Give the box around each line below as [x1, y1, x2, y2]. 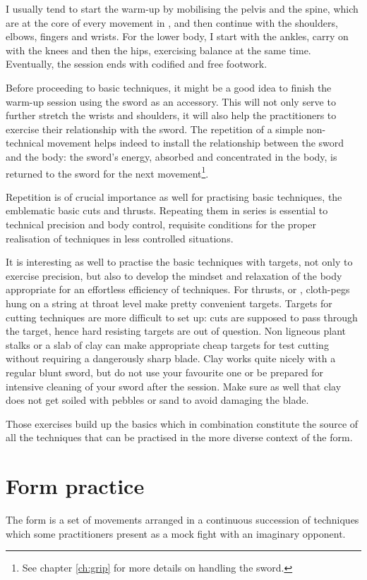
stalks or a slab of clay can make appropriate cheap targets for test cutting [6, 337, 329, 352]
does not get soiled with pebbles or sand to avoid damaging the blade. [6, 393, 309, 407]
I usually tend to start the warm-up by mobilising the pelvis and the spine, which [6, 1, 359, 16]
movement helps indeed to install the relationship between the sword [47, 135, 344, 150]
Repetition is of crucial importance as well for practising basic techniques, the [6, 189, 342, 204]
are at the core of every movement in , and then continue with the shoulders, [6, 15, 338, 30]
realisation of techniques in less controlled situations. [6, 230, 234, 245]
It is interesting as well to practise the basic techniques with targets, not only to [6, 254, 353, 269]
